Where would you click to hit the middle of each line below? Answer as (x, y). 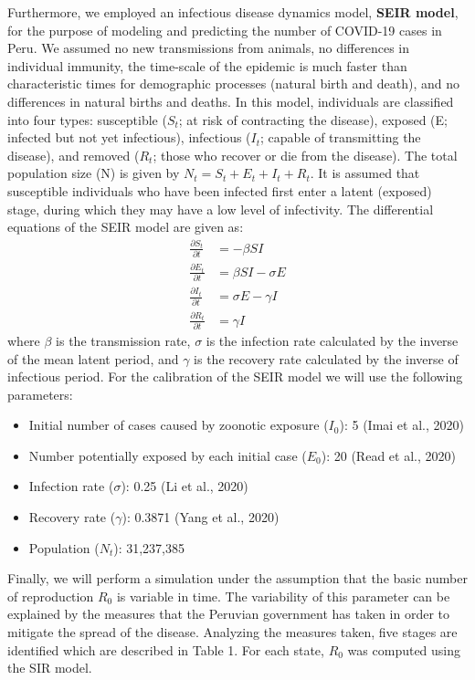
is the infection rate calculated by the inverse (332, 340)
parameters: (40, 394)
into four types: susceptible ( (87, 119)
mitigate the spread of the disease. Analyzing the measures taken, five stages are (232, 632)
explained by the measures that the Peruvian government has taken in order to (229, 614)
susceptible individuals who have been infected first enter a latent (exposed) (220, 190)
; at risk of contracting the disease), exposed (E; (313, 119)
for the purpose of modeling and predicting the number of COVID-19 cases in (225, 30)
